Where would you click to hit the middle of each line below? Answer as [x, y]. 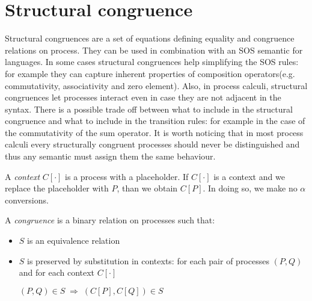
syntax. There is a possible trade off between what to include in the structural [149, 109]
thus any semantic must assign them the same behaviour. [110, 156]
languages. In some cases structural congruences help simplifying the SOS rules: [152, 62]
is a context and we [249, 176]
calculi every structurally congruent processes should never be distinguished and [152, 144]
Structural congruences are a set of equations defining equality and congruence [150, 38]
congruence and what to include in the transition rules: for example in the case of [155, 121]
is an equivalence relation [74, 240]
